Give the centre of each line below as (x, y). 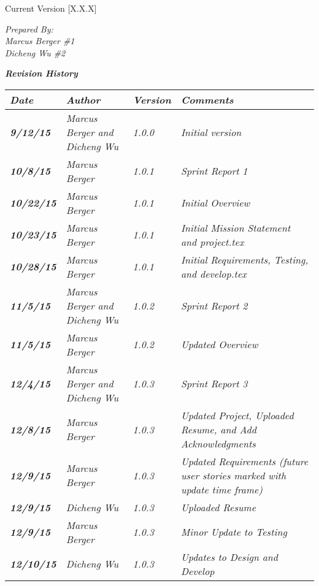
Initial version (211, 132)
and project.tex (212, 242)
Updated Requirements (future (244, 461)
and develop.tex (213, 273)
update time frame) (222, 489)
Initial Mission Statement (236, 227)
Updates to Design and (229, 557)
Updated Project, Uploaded (237, 415)
